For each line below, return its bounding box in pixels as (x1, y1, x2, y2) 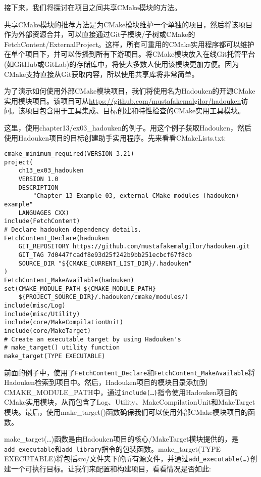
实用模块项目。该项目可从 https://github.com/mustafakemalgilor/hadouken (4, 95, 241, 106)
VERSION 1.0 (18, 176, 59, 183)
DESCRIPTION (18, 184, 59, 191)
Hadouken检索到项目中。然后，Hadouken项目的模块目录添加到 (4, 377, 207, 387)
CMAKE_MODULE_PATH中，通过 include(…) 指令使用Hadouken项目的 (4, 386, 238, 397)
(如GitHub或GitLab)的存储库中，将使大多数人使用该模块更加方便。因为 (4, 58, 239, 69)
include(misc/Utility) (4, 310, 80, 318)
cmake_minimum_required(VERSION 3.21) (4, 150, 134, 158)
